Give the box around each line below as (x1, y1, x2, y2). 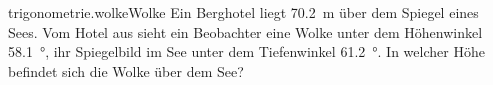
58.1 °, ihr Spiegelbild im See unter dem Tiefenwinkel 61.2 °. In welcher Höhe (8, 41, 485, 62)
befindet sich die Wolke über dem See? (8, 60, 244, 81)
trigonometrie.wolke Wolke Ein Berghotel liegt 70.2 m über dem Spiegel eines (8, 2, 479, 22)
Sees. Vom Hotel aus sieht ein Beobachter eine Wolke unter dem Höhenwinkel (8, 21, 483, 42)
